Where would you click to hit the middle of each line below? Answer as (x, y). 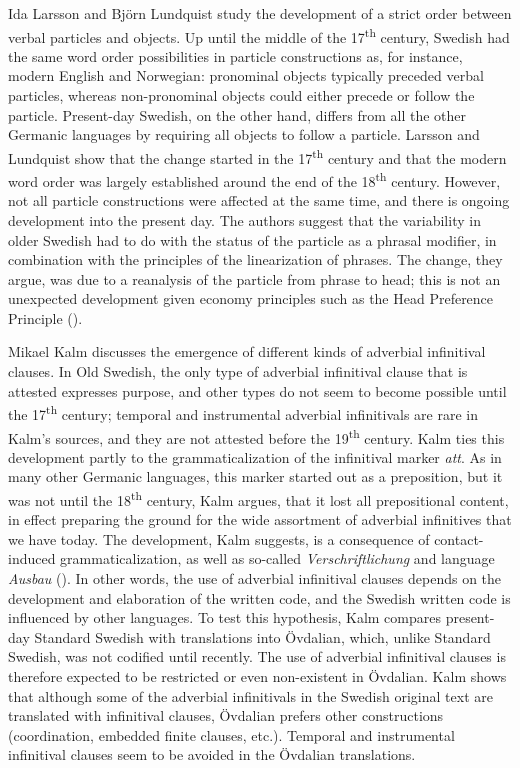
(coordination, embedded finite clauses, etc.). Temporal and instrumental (231, 734)
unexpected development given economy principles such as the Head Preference (251, 298)
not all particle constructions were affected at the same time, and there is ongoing (259, 200)
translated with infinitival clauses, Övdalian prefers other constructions (226, 715)
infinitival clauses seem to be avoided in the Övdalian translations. (212, 754)
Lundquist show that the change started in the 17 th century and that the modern (257, 156)
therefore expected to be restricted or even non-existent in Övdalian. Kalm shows (257, 675)
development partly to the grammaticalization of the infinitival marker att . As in (255, 456)
